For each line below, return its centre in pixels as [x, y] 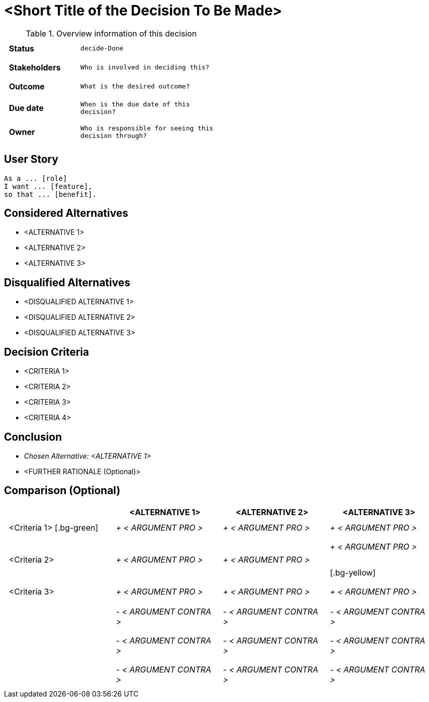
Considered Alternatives [66, 213]
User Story [31, 159]
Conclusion [33, 437]
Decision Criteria [47, 352]
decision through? [114, 135]
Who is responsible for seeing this [147, 128]
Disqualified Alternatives [67, 282]
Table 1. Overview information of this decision [111, 33]
